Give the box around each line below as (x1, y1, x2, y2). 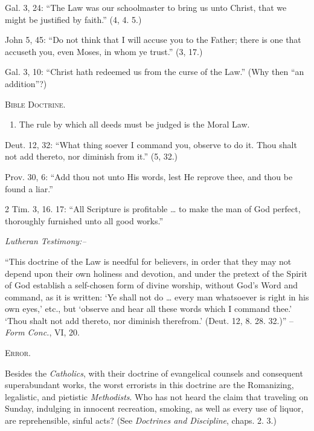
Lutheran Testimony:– (5, 235, 86, 247)
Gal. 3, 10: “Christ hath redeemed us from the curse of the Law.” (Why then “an (5, 65, 304, 78)
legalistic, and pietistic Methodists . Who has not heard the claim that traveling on (5, 390, 309, 403)
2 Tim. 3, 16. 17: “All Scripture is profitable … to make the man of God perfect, (5, 203, 301, 215)
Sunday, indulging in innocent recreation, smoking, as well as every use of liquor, (5, 402, 304, 415)
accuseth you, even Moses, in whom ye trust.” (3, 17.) (5, 45, 203, 57)
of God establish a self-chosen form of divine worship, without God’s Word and (5, 279, 298, 291)
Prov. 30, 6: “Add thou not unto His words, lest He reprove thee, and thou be (5, 170, 293, 183)
